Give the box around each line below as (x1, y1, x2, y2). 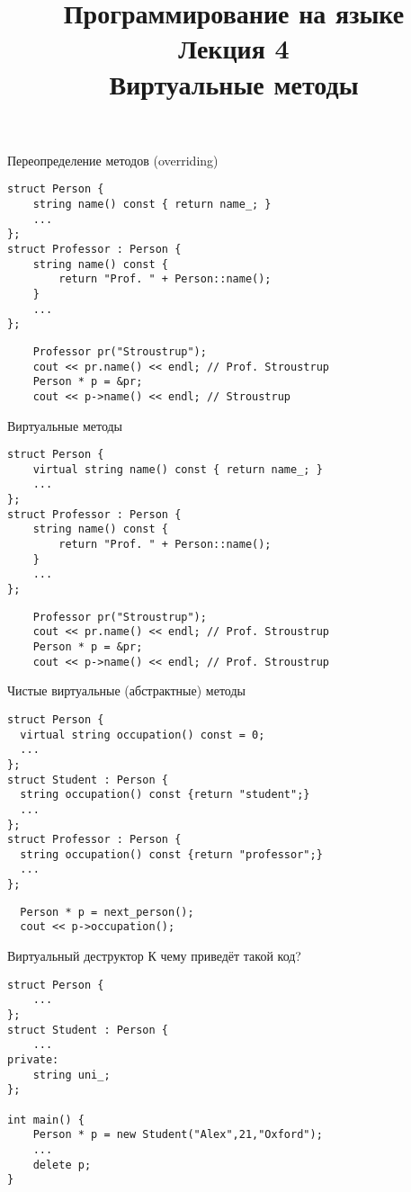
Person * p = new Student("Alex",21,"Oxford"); (32, 1128, 323, 1142)
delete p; (32, 1158, 92, 1171)
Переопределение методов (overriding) (7, 150, 219, 169)
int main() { (7, 1113, 85, 1126)
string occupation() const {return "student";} (20, 788, 310, 802)
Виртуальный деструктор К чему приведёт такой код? (7, 946, 301, 965)
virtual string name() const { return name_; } (32, 462, 323, 476)
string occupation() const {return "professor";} (20, 847, 323, 861)
